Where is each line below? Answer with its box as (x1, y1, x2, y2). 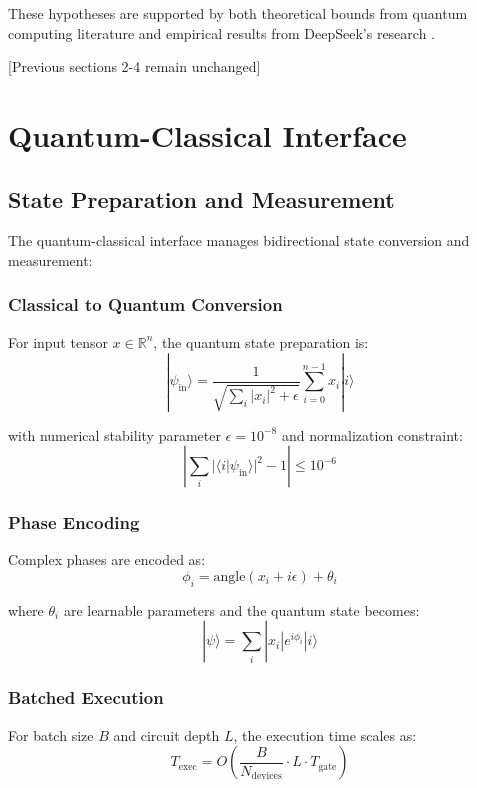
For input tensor (8, 331, 108, 352)
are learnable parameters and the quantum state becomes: (63, 599, 420, 620)
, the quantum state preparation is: (153, 331, 369, 352)
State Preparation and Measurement (8, 183, 395, 214)
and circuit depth (113, 724, 220, 745)
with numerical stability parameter (8, 424, 221, 445)
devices (251, 771, 282, 782)
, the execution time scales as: (233, 724, 417, 745)
